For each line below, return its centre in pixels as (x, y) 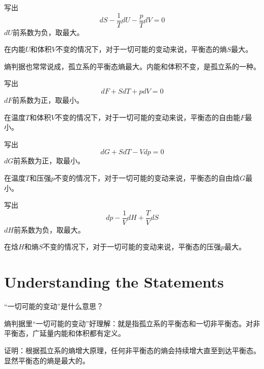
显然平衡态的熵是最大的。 (47, 360)
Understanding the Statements (114, 282)
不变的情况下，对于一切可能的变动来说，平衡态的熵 (141, 49)
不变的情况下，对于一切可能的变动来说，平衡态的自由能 (148, 117)
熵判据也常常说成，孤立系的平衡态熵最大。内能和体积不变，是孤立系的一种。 (132, 66)
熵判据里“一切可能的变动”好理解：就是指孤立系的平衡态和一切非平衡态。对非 (132, 323)
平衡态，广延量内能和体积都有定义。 (65, 333)
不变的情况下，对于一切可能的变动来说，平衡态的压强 (132, 247)
